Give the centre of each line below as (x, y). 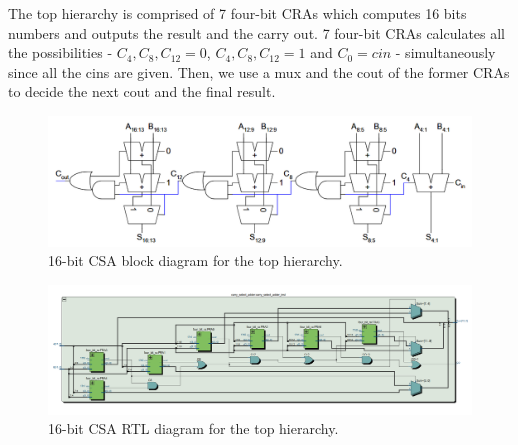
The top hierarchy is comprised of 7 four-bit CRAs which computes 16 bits (237, 13)
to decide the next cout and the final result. (142, 91)
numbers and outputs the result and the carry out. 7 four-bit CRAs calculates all (257, 32)
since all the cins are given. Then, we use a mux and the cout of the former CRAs (259, 71)
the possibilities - (60, 52)
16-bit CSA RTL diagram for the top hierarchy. (193, 428)
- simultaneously (445, 52)
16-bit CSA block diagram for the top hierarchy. (195, 260)
